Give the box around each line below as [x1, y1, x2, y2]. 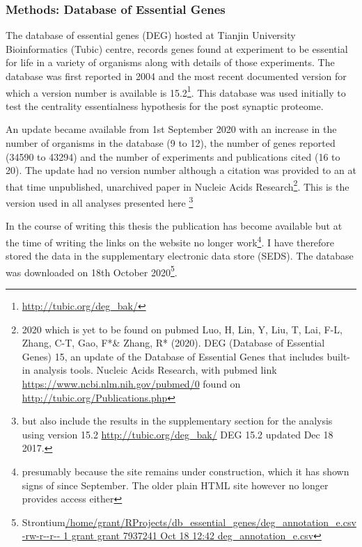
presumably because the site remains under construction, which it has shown [22, 463, 349, 478]
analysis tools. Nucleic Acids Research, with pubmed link [33, 363, 277, 377]
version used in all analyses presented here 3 [6, 193, 194, 209]
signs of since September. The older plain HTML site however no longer [22, 477, 329, 492]
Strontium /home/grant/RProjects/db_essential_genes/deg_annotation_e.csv [22, 514, 356, 529]
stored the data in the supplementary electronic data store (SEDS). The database [6, 248, 354, 263]
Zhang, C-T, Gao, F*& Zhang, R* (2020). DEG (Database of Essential [22, 335, 325, 350]
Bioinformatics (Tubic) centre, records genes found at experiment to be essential [6, 41, 348, 56]
